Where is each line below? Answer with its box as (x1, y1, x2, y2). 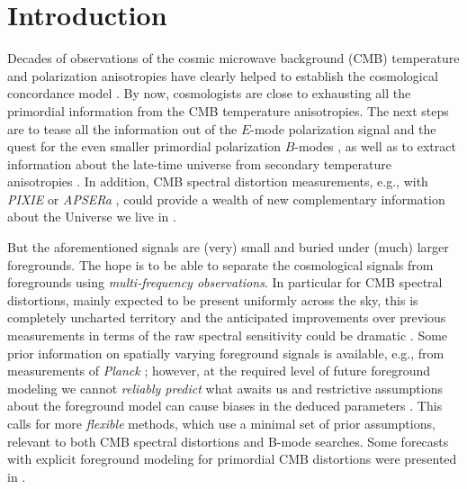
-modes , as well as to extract (294, 137, 456, 156)
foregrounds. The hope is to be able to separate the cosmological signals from (7, 255, 434, 274)
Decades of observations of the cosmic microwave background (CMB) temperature (7, 49, 460, 68)
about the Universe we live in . (7, 207, 176, 226)
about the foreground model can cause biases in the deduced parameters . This (7, 396, 443, 415)
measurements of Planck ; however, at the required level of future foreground (7, 361, 430, 380)
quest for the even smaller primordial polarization (7, 137, 282, 156)
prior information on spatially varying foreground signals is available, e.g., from (7, 343, 445, 362)
